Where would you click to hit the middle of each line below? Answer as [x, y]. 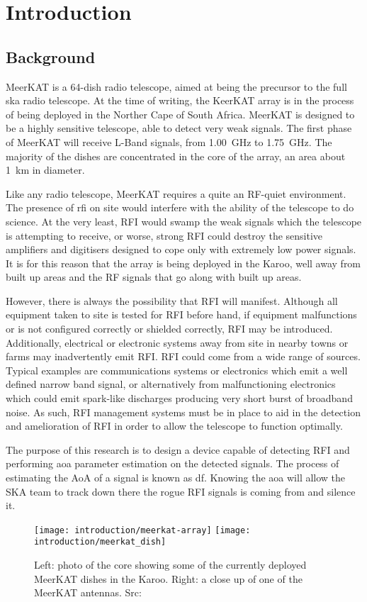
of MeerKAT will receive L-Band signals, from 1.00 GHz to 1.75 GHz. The [169, 141]
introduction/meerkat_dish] [100, 542]
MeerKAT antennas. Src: [88, 592]
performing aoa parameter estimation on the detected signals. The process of [173, 463]
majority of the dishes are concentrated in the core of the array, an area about [176, 156]
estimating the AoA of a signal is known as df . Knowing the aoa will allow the [176, 478]
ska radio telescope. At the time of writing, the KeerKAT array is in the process [180, 100]
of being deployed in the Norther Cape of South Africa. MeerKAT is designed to [180, 114]
